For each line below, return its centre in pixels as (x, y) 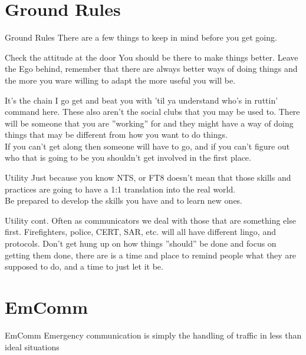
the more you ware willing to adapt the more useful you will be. (120, 80)
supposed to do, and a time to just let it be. (84, 266)
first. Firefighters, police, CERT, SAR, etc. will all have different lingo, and (140, 232)
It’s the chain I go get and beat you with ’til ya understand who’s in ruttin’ (142, 100)
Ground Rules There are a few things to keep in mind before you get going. (141, 37)
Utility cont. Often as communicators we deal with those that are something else (150, 220)
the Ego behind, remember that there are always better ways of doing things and (151, 69)
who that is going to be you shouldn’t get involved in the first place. (128, 157)
